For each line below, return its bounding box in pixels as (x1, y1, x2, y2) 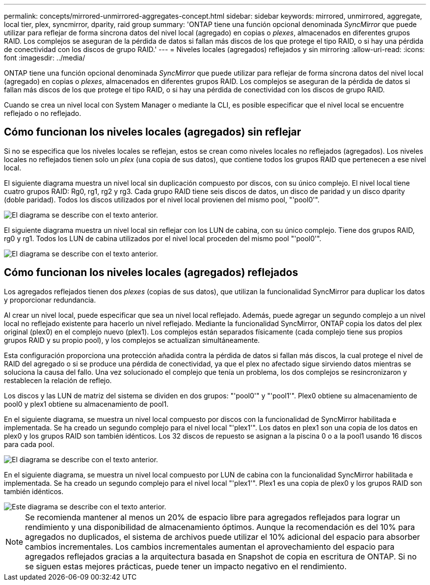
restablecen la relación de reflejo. (4, 376, 112, 385)
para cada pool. (4, 440, 54, 448)
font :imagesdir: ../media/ (4, 54, 85, 62)
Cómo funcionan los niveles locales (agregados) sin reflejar (4, 126, 301, 139)
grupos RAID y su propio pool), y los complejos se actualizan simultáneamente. (4, 335, 260, 344)
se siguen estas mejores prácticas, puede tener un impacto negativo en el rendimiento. (25, 561, 347, 571)
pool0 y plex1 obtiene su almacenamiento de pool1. (4, 399, 169, 408)
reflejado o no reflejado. (4, 109, 81, 117)
